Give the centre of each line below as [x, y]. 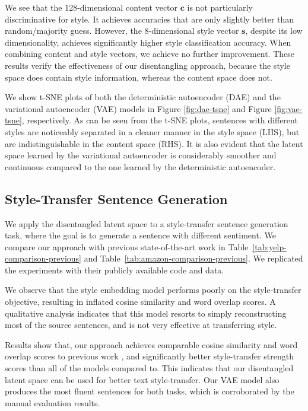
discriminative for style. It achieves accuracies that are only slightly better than [150, 19]
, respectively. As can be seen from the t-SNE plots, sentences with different [160, 120]
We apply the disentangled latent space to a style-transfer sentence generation [147, 223]
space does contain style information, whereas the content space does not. [139, 77]
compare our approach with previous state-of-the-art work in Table [127, 246]
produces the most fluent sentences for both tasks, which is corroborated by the [150, 391]
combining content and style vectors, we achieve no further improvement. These [150, 54]
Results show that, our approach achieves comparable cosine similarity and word [151, 344]
